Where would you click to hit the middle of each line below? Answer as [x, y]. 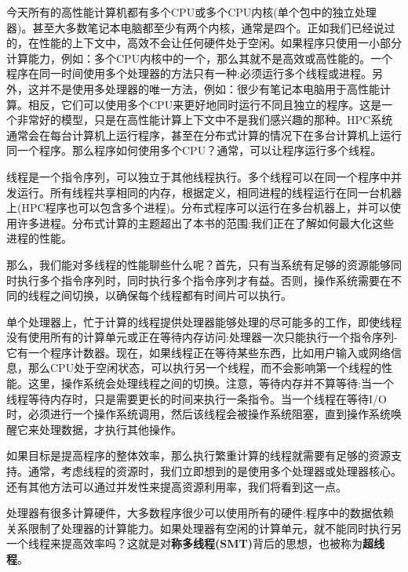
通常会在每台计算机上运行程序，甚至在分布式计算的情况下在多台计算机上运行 [204, 135]
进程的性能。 [39, 238]
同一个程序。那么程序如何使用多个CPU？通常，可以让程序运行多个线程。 [194, 150]
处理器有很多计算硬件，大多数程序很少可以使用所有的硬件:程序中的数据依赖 [200, 513]
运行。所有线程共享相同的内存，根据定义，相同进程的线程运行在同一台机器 [209, 192]
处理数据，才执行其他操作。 [110, 429]
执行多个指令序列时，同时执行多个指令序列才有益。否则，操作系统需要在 [204, 280]
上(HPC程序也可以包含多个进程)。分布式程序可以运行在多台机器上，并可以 [199, 208]
